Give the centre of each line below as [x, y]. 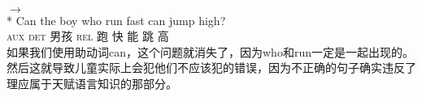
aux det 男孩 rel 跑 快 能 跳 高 [88, 36]
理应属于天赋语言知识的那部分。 [92, 83]
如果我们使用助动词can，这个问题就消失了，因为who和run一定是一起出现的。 [210, 51]
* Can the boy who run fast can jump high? [116, 20]
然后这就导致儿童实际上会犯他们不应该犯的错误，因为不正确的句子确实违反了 [211, 67]
